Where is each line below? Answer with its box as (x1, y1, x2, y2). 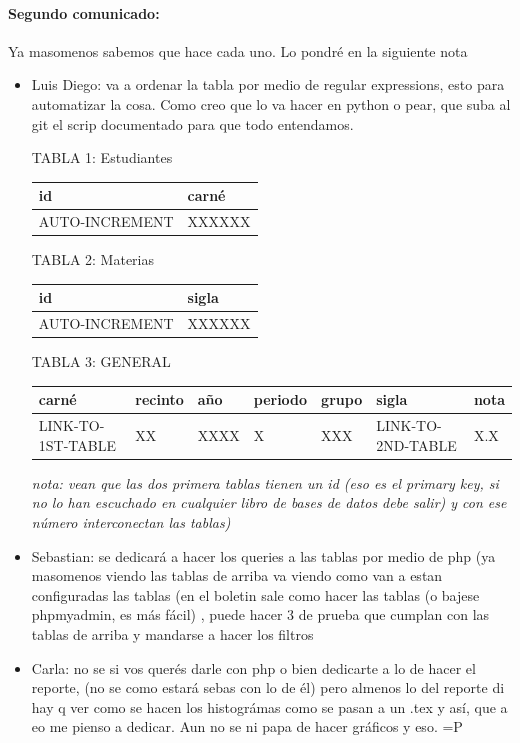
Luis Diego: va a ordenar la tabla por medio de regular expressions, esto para (31, 74, 505, 95)
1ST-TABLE (38, 434, 116, 455)
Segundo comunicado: (8, 2, 160, 23)
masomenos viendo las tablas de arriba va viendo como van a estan (31, 565, 443, 586)
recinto (135, 389, 184, 410)
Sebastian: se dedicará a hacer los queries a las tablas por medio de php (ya (31, 545, 496, 566)
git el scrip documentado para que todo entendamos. (31, 113, 354, 134)
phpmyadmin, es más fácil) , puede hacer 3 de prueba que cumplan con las (31, 604, 490, 625)
